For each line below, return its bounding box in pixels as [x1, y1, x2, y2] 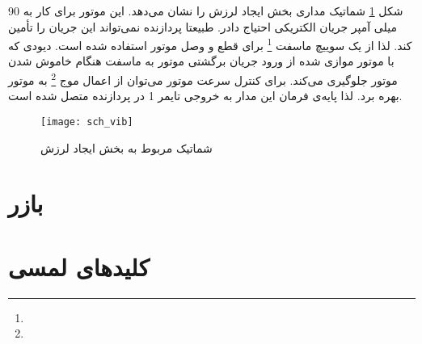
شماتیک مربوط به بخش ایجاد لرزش [40, 139, 213, 156]
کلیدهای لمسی [8, 250, 150, 283]
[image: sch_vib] [40, 115, 133, 128]
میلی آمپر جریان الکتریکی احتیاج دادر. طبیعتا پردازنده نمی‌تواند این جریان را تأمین [8, 18, 397, 35]
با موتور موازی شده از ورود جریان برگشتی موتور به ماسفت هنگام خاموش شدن [8, 52, 395, 69]
